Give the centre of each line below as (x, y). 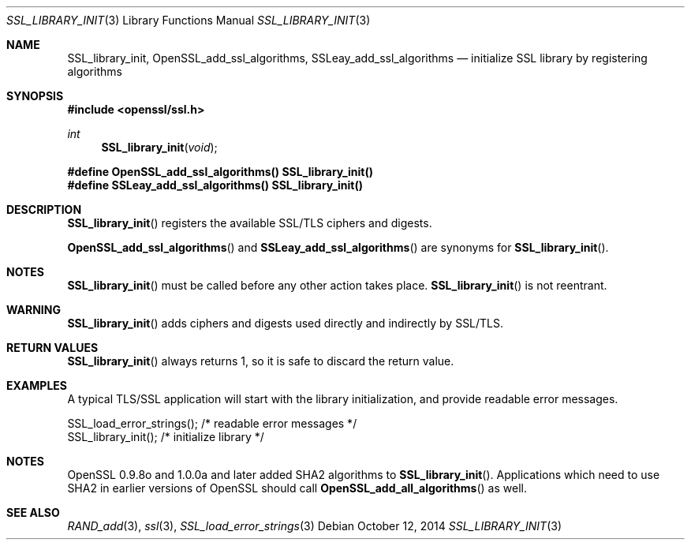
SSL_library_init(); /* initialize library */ (166, 437)
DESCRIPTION (44, 209)
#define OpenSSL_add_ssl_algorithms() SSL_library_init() (220, 172)
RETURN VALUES (52, 348)
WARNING (34, 310)
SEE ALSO (33, 512)
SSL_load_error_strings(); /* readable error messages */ (212, 423)
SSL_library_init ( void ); (159, 147)
